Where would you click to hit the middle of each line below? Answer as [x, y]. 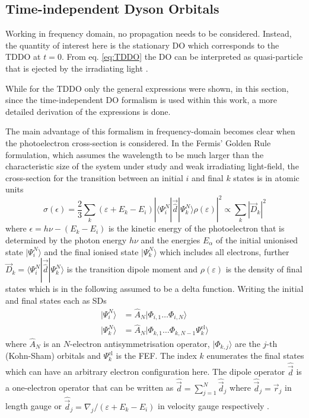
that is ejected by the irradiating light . [77, 68]
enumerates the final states [255, 356]
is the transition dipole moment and [132, 269]
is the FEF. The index [156, 356]
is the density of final [264, 269]
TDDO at [23, 57]
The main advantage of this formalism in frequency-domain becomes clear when [150, 131]
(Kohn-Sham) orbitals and [53, 356]
